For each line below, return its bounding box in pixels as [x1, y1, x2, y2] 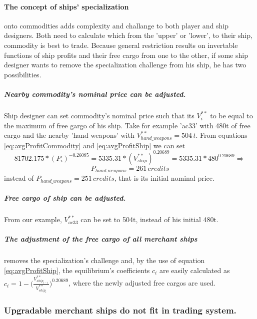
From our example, [4, 214, 62, 225]
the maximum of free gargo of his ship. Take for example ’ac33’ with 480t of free [4, 120, 250, 130]
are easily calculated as [159, 265, 230, 275]
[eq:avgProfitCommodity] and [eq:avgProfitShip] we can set [4, 140, 185, 150]
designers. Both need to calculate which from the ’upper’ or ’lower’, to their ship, [4, 30, 252, 40]
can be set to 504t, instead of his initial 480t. [80, 214, 218, 225]
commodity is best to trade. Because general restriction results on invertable [4, 39, 238, 50]
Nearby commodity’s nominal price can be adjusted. [4, 88, 186, 99]
